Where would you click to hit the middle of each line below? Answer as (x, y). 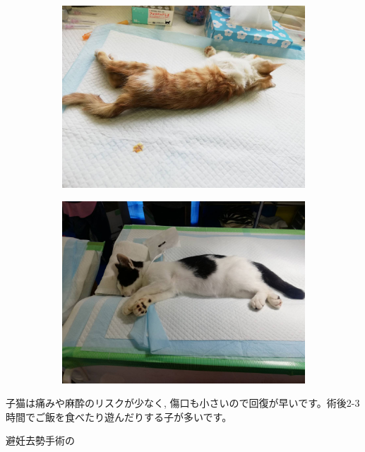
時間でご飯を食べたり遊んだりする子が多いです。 (119, 416)
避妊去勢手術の (40, 440)
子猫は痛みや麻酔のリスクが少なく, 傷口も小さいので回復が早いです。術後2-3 (183, 403)
